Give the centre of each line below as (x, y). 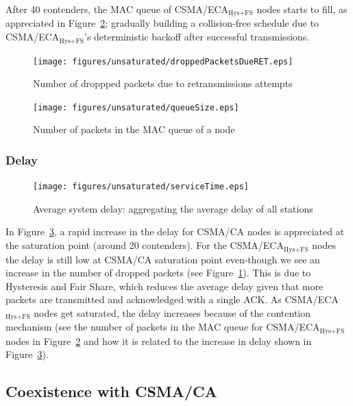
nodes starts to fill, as (302, 9)
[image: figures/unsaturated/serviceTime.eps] (141, 187)
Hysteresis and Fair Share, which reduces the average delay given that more (165, 286)
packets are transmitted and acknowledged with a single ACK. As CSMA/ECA (172, 299)
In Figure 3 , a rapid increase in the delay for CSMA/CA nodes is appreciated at (175, 231)
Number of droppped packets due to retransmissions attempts (163, 83)
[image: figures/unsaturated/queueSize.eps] (136, 107)
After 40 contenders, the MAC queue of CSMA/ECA (117, 9)
